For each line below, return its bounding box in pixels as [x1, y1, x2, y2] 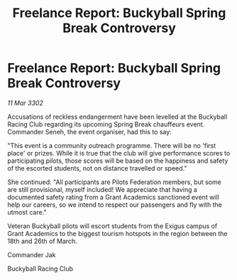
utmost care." [7, 208, 48, 216]
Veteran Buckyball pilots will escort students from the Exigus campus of [7, 222, 218, 230]
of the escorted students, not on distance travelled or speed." [7, 163, 187, 172]
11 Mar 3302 [7, 98, 44, 107]
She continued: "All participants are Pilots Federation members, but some [7, 178, 221, 186]
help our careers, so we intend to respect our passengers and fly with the [7, 200, 222, 209]
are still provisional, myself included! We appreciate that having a [7, 185, 197, 193]
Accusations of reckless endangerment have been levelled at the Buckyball [7, 112, 228, 121]
